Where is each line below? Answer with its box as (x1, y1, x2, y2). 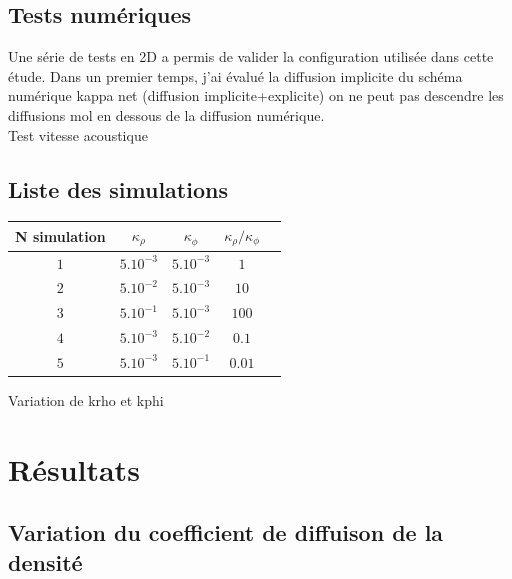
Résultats (8, 448, 140, 489)
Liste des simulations (8, 173, 228, 204)
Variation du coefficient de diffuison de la (8, 517, 444, 548)
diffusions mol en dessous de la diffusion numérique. (8, 104, 325, 125)
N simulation (15, 225, 106, 246)
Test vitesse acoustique (8, 124, 148, 145)
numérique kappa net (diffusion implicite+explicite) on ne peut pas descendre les (8, 85, 504, 106)
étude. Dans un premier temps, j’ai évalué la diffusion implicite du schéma (8, 65, 463, 86)
